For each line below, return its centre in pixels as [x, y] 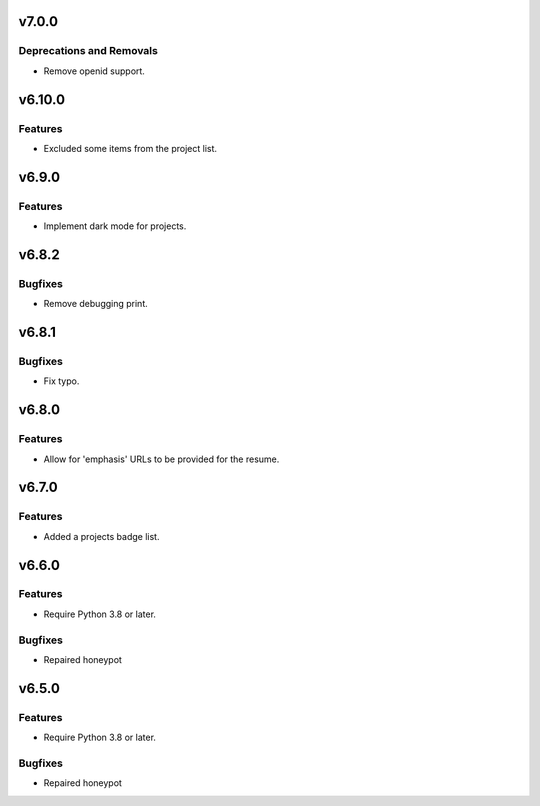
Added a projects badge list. [101, 536]
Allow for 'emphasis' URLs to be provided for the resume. [161, 459]
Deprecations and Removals [88, 51]
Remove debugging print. [96, 304]
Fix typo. [61, 381]
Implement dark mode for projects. [115, 226]
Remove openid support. [94, 71]
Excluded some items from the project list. [130, 148]
